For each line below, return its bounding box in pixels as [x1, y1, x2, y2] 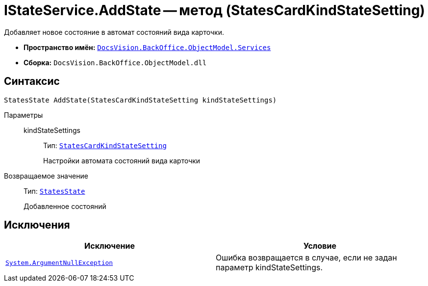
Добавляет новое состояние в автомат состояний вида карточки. [4, 27, 224, 36]
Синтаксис [4, 75, 60, 88]
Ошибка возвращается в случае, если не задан [216, 253, 397, 263]
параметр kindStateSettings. [216, 262, 323, 273]
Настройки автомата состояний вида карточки [43, 156, 201, 165]
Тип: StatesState [24, 186, 85, 195]
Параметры [4, 110, 43, 119]
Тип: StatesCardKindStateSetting [43, 141, 167, 150]
